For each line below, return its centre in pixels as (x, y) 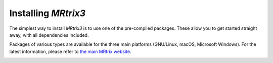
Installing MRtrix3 (48, 13)
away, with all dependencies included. (49, 35)
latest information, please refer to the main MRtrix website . (70, 51)
